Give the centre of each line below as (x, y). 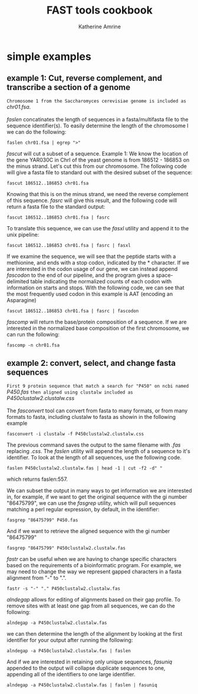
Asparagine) (22, 300)
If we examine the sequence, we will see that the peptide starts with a (91, 256)
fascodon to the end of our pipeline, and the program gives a (81, 275)
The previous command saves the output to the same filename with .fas (94, 445)
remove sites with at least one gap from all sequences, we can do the (91, 606)
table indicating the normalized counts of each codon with (101, 281)
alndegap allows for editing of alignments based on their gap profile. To (94, 599)
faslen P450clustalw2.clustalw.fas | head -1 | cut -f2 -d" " (85, 468)
